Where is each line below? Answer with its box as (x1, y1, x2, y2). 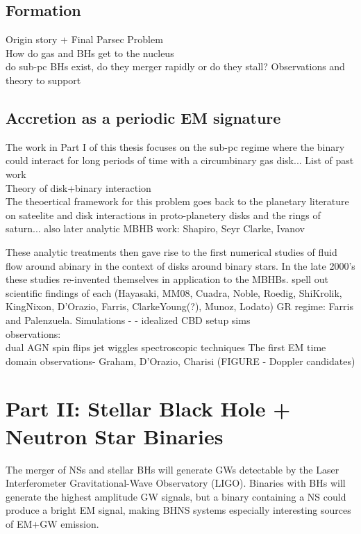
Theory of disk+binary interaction (6, 180, 151, 195)
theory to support (6, 72, 81, 87)
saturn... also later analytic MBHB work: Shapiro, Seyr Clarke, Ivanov (6, 221, 305, 236)
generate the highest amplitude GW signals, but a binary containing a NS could (6, 489, 346, 503)
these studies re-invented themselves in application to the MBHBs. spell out (6, 272, 328, 286)
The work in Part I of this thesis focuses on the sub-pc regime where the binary (6, 139, 345, 154)
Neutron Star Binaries (6, 421, 224, 450)
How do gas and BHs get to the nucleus (6, 45, 174, 60)
